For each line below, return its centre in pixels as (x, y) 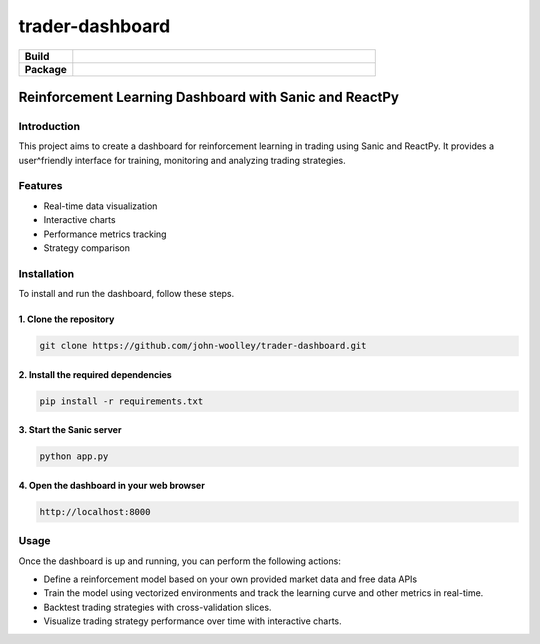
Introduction (49, 126)
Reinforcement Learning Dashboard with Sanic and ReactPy (209, 96)
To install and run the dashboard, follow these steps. (126, 294)
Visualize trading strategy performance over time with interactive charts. (192, 621)
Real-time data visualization (100, 206)
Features (40, 186)
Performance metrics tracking (105, 234)
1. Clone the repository (66, 319)
